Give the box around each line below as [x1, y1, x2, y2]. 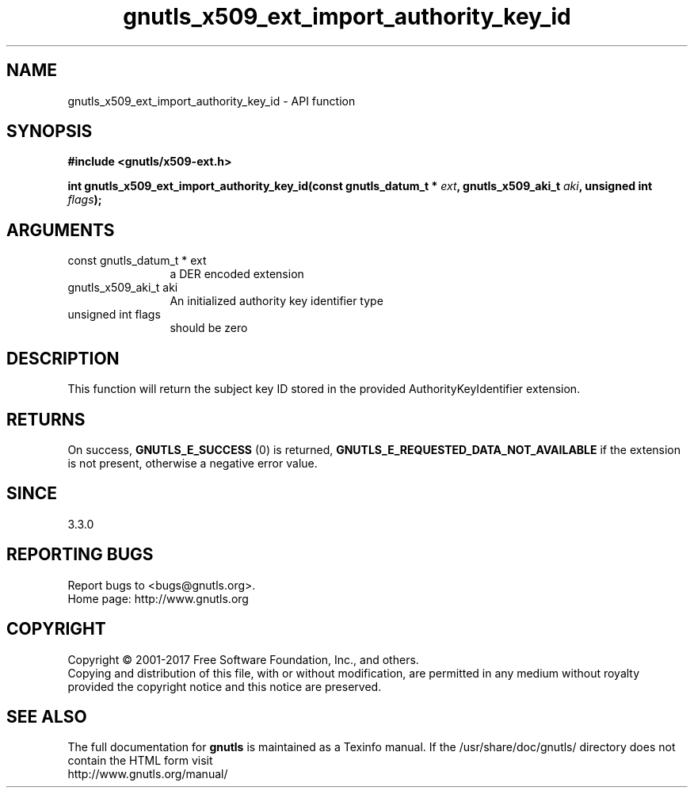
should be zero [170, 321, 248, 335]
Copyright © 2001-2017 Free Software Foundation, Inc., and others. [67, 652, 419, 666]
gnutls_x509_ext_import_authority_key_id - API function [67, 94, 356, 108]
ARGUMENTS [6, 219, 115, 240]
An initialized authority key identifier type [170, 294, 383, 308]
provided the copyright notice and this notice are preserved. [67, 679, 382, 693]
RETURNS [6, 409, 86, 429]
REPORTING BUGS [6, 544, 154, 565]
